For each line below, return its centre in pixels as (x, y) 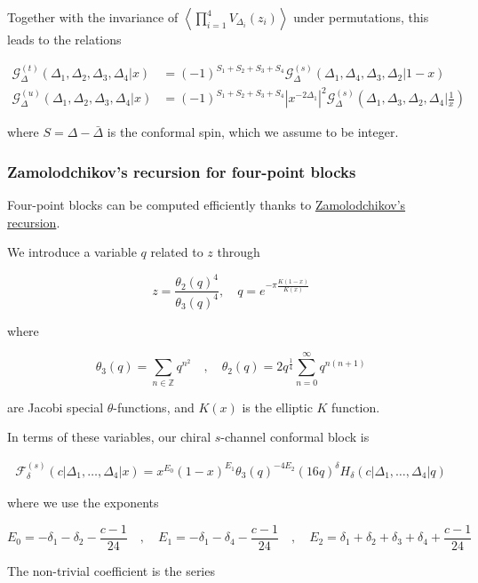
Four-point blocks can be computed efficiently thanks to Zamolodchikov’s (207, 205)
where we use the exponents (83, 503)
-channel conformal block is (295, 437)
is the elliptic (277, 407)
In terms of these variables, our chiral (109, 437)
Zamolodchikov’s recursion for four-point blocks (182, 171)
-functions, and (154, 407)
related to (177, 252)
